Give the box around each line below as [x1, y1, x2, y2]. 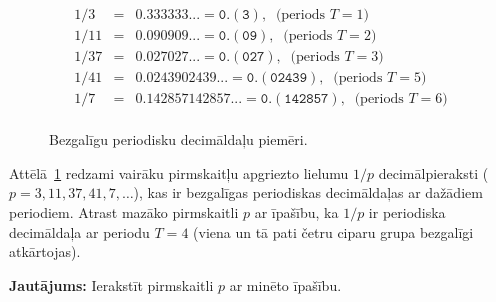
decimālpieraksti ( [378, 162, 489, 183]
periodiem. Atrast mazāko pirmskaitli [9, 201, 239, 222]
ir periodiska [368, 201, 446, 222]
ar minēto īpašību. [229, 274, 342, 295]
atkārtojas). [9, 241, 81, 262]
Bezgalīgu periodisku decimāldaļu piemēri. [49, 129, 308, 150]
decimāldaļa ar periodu [9, 221, 150, 242]
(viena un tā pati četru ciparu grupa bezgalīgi [193, 221, 474, 242]
